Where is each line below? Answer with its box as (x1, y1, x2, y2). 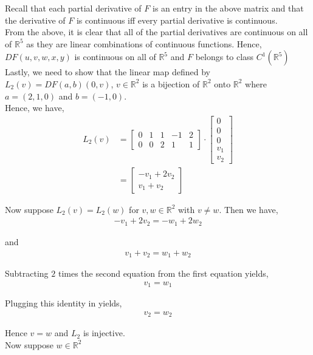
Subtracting (5, 267, 49, 280)
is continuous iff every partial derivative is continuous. (76, 13, 278, 26)
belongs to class (195, 50, 254, 63)
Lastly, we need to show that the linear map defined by (5, 66, 210, 78)
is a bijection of (142, 77, 200, 90)
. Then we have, (219, 203, 278, 215)
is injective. (83, 326, 125, 339)
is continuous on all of (74, 50, 156, 63)
